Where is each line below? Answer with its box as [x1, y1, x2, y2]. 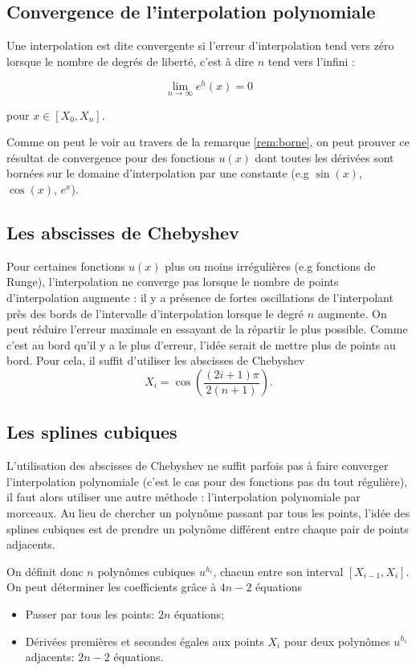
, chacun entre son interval [213, 562, 344, 579]
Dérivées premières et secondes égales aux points [25, 632, 264, 649]
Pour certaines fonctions [6, 257, 125, 274]
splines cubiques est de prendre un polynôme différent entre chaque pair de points [6, 520, 409, 537]
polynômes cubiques [97, 562, 196, 579]
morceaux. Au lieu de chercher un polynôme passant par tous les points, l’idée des [6, 505, 410, 521]
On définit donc [6, 562, 84, 579]
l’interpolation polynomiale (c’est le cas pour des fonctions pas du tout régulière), [6, 472, 408, 489]
